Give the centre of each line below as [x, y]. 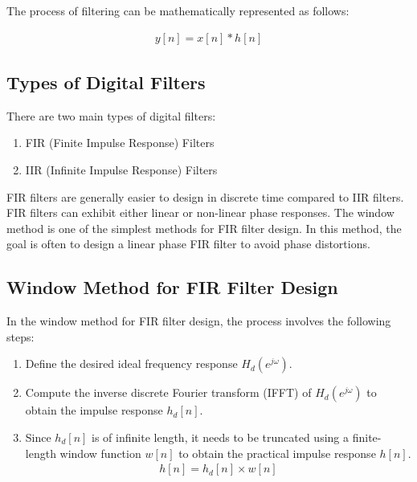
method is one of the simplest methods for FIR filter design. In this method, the [204, 228]
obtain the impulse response [94, 410]
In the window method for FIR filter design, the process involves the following [199, 321]
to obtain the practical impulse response [277, 453]
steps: [20, 336]
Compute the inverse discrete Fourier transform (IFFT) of [168, 392]
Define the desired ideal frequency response [131, 364]
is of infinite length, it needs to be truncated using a [221, 437]
